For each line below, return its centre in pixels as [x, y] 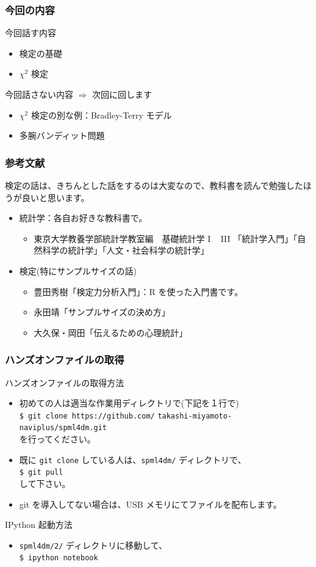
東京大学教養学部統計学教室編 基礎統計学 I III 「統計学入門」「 [166, 238]
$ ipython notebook [59, 558]
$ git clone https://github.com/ [87, 416]
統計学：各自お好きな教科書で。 [83, 218]
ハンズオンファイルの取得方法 [65, 382]
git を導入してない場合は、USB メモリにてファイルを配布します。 [150, 504]
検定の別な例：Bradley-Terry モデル [101, 115]
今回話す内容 [31, 33]
